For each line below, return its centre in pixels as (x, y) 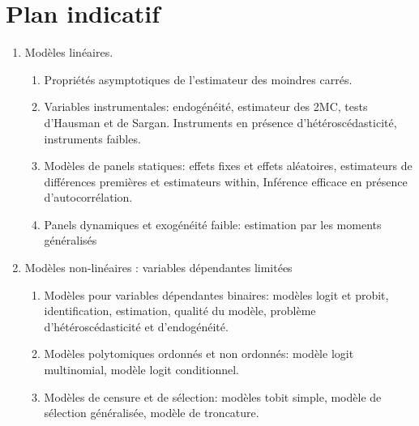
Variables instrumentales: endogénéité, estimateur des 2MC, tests (206, 106)
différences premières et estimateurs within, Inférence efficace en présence (226, 181)
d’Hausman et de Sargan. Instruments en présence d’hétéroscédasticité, (220, 122)
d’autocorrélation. (88, 197)
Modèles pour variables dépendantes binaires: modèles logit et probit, (216, 294)
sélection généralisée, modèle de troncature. (152, 413)
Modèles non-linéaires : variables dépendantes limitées (158, 268)
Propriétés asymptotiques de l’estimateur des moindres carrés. (198, 79)
